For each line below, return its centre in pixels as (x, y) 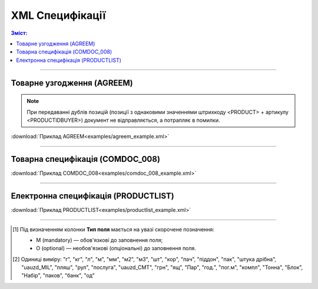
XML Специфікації (58, 15)
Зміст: (19, 33)
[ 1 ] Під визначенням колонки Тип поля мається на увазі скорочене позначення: (114, 229)
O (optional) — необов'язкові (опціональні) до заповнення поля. (116, 248)
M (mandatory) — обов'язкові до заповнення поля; (100, 240)
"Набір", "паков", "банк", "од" (58, 275)
